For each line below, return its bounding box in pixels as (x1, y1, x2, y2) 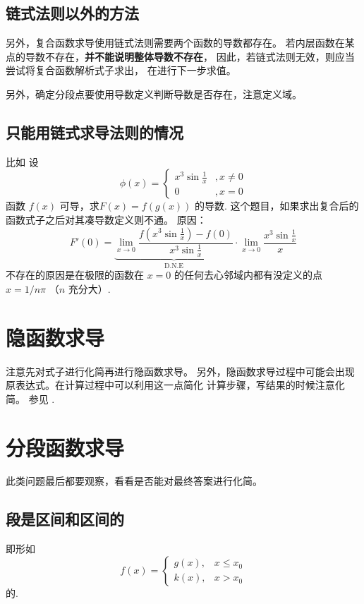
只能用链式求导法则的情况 (6, 121, 183, 143)
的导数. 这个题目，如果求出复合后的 (195, 198, 359, 213)
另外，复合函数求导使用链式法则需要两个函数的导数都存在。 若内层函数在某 (6, 35, 355, 50)
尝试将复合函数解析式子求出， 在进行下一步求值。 (6, 63, 236, 78)
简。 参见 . (6, 391, 55, 406)
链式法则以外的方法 (6, 2, 139, 24)
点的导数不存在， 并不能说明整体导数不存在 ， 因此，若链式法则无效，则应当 (6, 49, 355, 64)
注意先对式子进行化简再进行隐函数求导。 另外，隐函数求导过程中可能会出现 (6, 363, 355, 378)
